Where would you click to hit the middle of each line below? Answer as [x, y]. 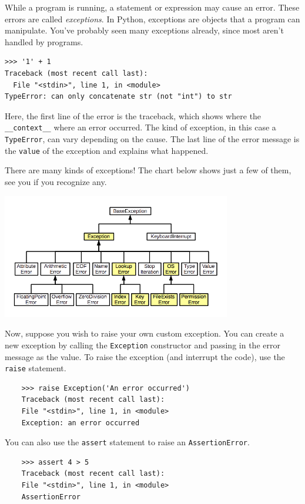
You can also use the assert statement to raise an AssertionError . [127, 442]
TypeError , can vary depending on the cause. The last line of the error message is [152, 139]
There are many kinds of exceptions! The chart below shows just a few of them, [148, 170]
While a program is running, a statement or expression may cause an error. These [152, 7]
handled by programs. [44, 41]
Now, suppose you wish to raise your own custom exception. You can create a [145, 333]
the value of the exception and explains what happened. [107, 150]
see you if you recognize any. [56, 181]
